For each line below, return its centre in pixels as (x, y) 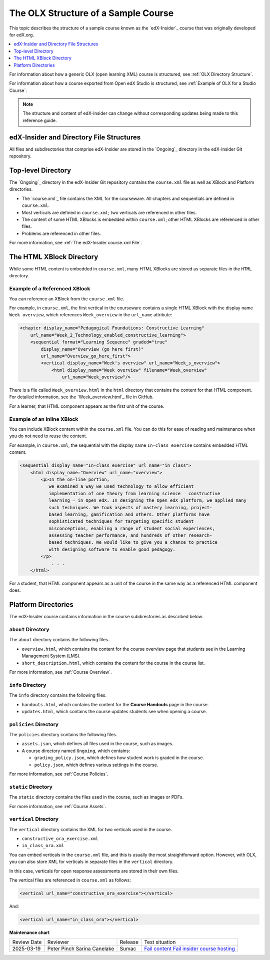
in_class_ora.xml (43, 846)
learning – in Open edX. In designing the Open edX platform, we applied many (148, 500)
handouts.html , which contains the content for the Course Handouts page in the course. (115, 704)
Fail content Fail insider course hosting (189, 949)
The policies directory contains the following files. (63, 735)
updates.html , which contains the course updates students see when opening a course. (114, 711)
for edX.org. (22, 34)
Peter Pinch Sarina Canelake (81, 949)
